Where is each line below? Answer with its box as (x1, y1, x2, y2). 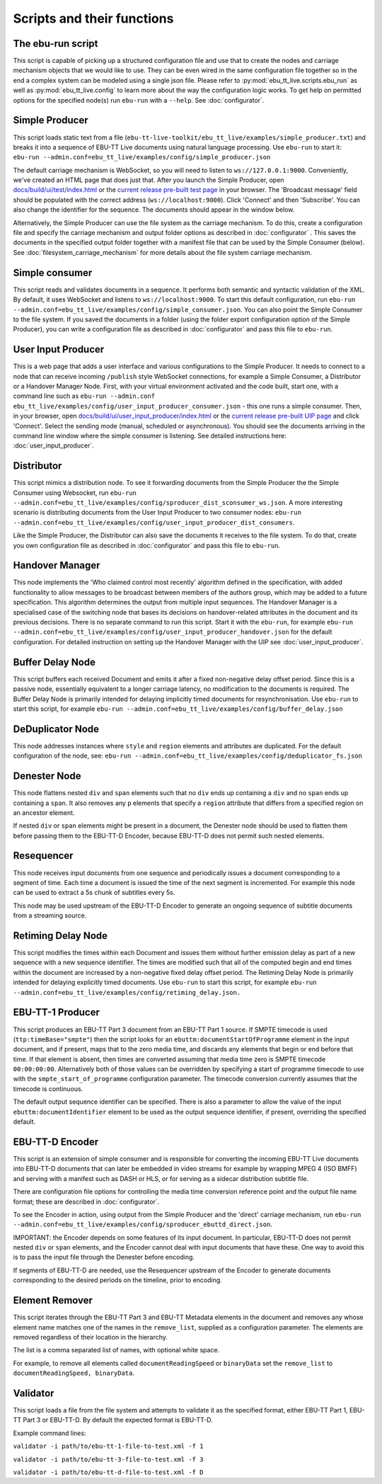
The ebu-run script (13, 38, 98, 50)
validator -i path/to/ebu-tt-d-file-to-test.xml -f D (13, 1468, 204, 1476)
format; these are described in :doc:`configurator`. (13, 1197, 160, 1206)
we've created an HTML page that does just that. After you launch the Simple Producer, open (13, 176, 284, 184)
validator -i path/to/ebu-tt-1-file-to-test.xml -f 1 (13, 1442, 204, 1451)
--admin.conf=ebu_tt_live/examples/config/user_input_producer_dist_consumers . (13, 518, 295, 527)
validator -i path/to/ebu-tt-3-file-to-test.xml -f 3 (13, 1455, 204, 1463)
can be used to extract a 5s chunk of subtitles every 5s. (13, 889, 175, 897)
